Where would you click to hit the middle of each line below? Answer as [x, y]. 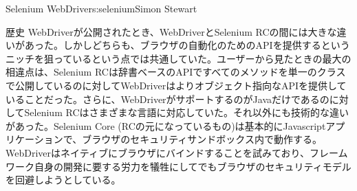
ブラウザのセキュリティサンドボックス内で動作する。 [202, 139]
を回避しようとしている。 [63, 180]
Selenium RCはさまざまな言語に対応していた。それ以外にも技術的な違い [187, 112]
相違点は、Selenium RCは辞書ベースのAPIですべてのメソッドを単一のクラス [176, 72]
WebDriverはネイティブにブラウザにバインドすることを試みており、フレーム [177, 152]
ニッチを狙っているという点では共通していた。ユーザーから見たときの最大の [178, 58]
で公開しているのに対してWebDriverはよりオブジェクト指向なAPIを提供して [176, 85]
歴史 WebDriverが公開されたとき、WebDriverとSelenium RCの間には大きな [171, 31]
